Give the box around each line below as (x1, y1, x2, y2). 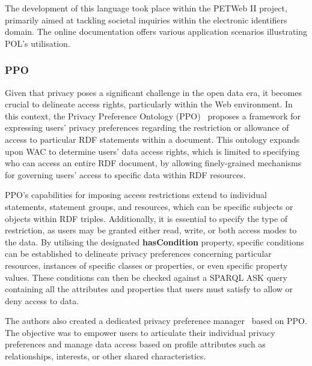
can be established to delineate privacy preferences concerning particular (5, 247, 272, 260)
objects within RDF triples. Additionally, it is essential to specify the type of (5, 212, 288, 224)
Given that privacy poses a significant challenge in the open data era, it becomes (5, 86, 302, 98)
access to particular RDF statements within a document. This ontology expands (5, 133, 300, 145)
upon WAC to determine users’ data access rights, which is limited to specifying (5, 145, 300, 157)
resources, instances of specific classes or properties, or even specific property (5, 259, 288, 271)
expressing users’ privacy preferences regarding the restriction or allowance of (5, 121, 289, 134)
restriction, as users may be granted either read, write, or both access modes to (5, 224, 297, 236)
